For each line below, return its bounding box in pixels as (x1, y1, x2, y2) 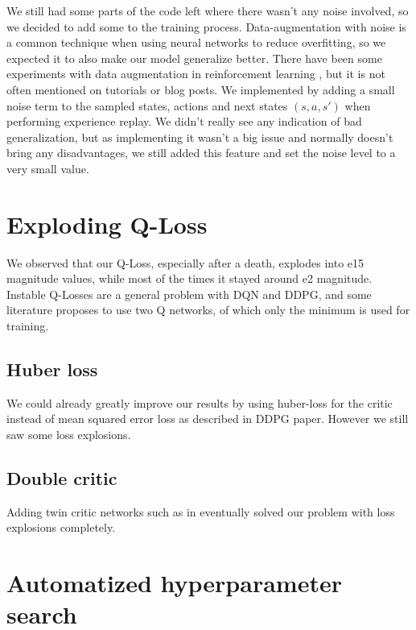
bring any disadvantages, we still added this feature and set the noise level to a (6, 144, 396, 161)
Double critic (6, 466, 117, 490)
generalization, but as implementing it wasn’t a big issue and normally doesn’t (6, 128, 393, 145)
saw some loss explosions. (6, 426, 131, 443)
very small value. (6, 160, 89, 176)
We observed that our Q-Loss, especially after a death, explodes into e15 (6, 254, 365, 271)
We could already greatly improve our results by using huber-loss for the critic (6, 394, 393, 411)
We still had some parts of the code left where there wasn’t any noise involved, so (6, 2, 409, 19)
